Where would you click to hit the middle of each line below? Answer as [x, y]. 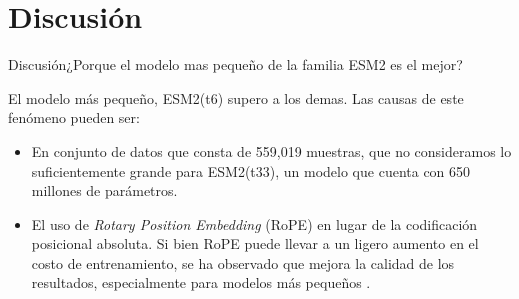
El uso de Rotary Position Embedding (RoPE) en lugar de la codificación [254, 223]
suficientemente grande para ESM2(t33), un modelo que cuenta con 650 [251, 170]
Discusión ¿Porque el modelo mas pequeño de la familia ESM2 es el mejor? [235, 64]
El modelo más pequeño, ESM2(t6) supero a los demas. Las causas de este [236, 97]
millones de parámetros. [104, 190]
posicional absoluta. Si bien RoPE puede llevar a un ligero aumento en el [255, 243]
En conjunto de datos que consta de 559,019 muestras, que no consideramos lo [271, 150]
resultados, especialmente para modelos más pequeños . [201, 282]
